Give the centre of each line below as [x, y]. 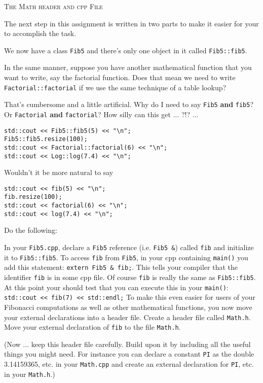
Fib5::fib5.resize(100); [46, 139]
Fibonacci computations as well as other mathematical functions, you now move [128, 307]
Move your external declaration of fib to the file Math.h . [92, 327]
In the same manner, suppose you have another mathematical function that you [128, 67]
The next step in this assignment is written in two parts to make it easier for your [131, 23]
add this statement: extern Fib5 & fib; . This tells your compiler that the [121, 267]
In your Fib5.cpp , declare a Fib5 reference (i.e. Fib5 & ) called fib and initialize [129, 247]
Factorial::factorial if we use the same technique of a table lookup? [115, 87]
